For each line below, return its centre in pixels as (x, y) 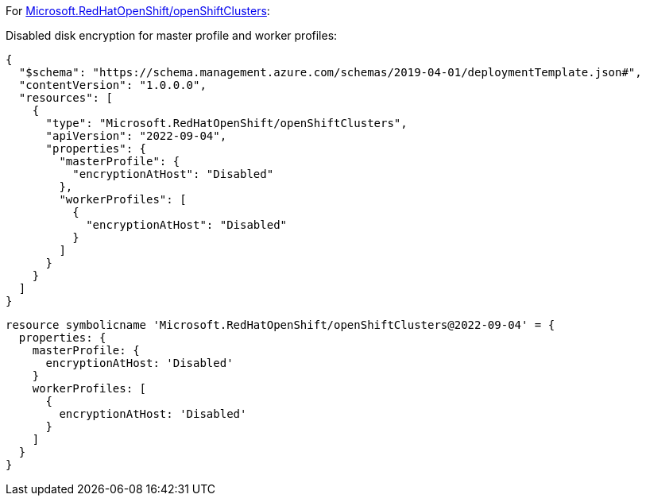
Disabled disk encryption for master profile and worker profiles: (172, 35)
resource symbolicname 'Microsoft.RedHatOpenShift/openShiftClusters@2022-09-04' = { (280, 325)
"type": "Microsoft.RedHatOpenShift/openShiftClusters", (226, 123)
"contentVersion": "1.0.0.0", (112, 85)
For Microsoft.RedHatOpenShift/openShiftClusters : (138, 11)
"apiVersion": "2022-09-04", (136, 136)
